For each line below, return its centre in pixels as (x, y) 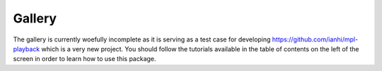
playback (27, 49)
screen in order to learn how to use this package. (85, 59)
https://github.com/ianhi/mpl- (315, 39)
